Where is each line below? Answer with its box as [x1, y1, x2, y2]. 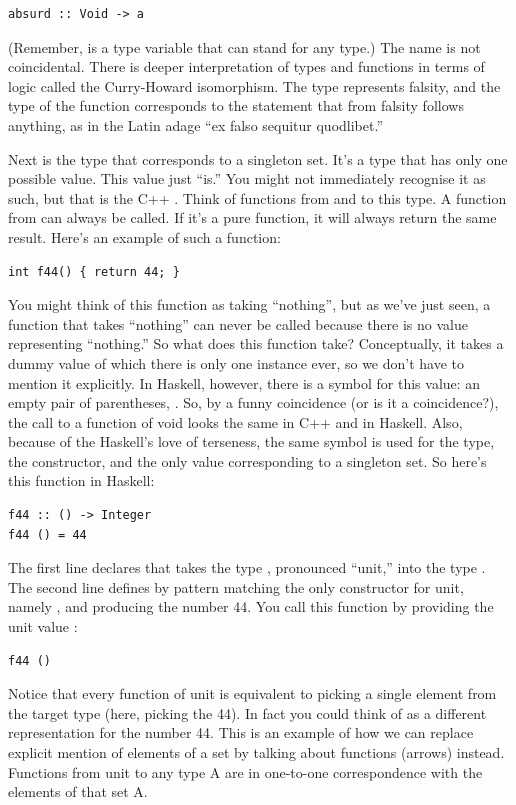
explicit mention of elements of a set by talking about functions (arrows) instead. [8, 742, 505, 762]
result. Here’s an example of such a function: [8, 226, 281, 247]
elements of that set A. [8, 781, 148, 802]
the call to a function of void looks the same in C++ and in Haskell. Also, [8, 411, 463, 432]
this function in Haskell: [8, 470, 155, 491]
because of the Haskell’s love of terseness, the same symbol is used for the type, [8, 431, 495, 452]
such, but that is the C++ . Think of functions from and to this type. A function [8, 187, 507, 208]
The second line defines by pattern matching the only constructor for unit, [8, 576, 464, 597]
